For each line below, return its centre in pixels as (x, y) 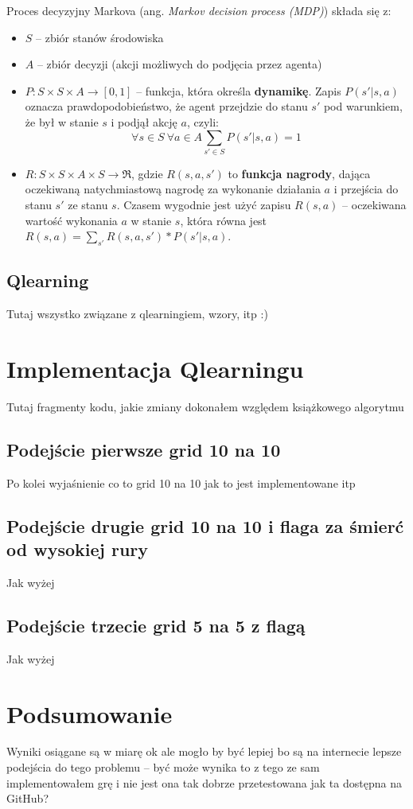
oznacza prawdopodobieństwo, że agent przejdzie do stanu (166, 106)
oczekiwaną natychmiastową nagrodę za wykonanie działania (173, 189)
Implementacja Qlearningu (155, 369)
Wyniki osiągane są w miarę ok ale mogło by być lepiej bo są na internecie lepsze (204, 751)
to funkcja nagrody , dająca (299, 173)
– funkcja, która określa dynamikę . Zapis (239, 90)
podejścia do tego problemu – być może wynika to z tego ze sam (163, 767)
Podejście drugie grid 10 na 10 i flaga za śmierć (205, 525)
